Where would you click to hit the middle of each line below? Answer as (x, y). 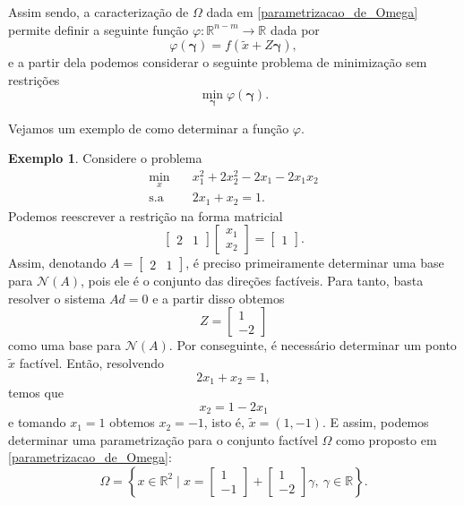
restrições (34, 79)
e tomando (37, 422)
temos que (36, 393)
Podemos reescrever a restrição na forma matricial (146, 215)
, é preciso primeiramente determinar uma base (315, 263)
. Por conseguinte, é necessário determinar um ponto (313, 345)
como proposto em (387, 439)
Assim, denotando (57, 263)
